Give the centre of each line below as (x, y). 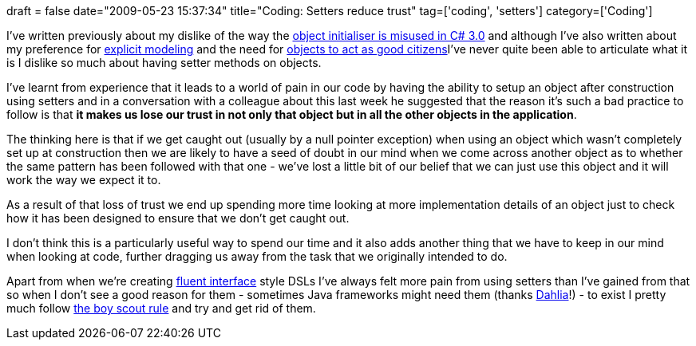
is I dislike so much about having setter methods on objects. (164, 63)
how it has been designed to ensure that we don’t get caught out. (178, 218)
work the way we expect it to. (84, 180)
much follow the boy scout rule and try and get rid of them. (161, 308)
